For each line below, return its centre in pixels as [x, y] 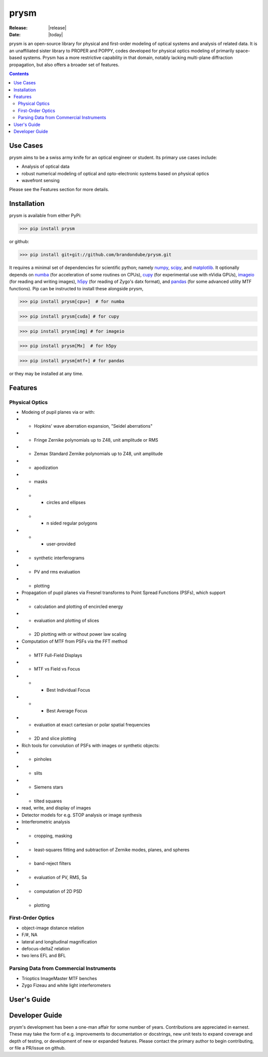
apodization [46, 468]
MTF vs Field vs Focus [57, 669]
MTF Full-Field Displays [58, 655]
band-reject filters [53, 863]
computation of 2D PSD [58, 891]
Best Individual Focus [68, 690]
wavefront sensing [40, 181]
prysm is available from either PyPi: [45, 215]
